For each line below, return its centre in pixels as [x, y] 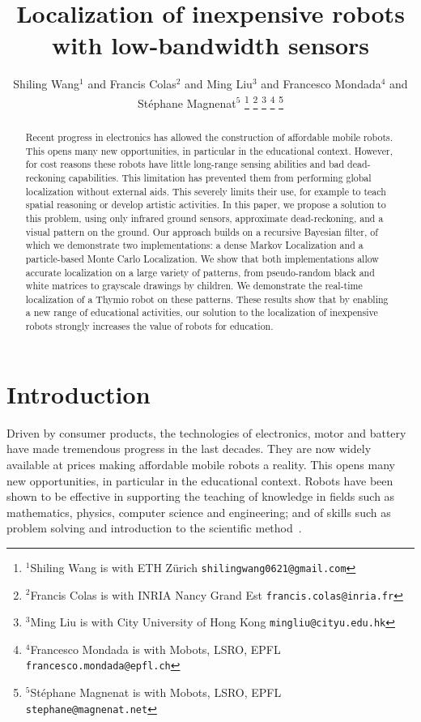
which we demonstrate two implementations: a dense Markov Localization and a [194, 245]
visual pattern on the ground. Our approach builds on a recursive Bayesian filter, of [202, 231]
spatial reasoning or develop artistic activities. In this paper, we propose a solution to [206, 205]
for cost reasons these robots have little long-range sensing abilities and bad [185, 164]
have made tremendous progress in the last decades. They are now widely [189, 449]
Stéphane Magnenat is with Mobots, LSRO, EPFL [156, 692]
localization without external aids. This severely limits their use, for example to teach [206, 191]
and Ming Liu [219, 84]
